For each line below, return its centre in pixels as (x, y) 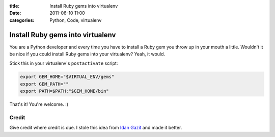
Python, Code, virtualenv (76, 20)
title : (15, 6)
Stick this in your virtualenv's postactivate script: (64, 63)
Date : (15, 13)
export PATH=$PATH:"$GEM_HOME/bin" (64, 91)
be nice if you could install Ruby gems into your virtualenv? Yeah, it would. (87, 54)
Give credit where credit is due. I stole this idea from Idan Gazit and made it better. (96, 128)
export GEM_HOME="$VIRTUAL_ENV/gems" (67, 77)
